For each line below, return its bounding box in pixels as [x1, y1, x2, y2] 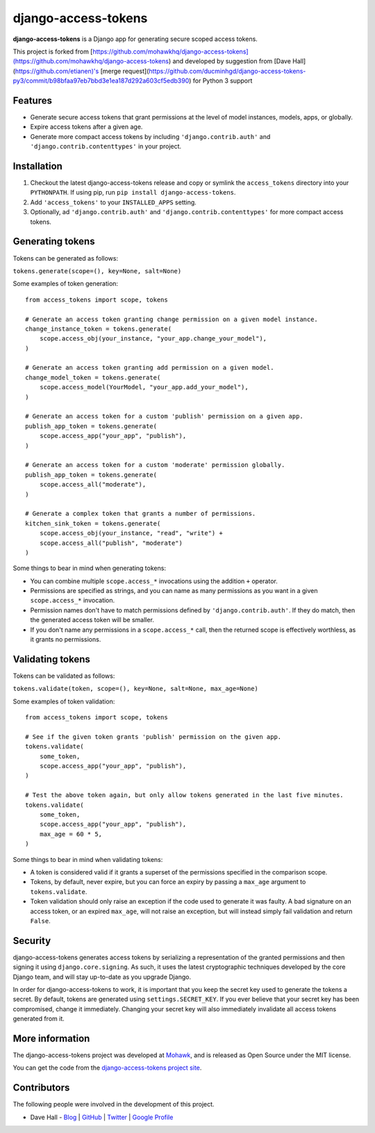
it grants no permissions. [30, 635, 101, 644]
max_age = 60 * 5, [39, 830, 103, 838]
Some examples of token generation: [12, 279, 118, 288]
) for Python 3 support [188, 76, 253, 85]
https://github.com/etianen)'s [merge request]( [15, 67, 149, 75]
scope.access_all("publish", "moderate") [39, 539, 183, 547]
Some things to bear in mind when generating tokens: [12, 564, 167, 573]
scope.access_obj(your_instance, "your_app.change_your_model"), [39, 334, 267, 343]
